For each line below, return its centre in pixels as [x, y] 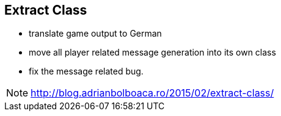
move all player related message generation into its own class [152, 53]
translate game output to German [95, 34]
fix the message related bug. [86, 71]
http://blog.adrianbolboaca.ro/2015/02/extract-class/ [152, 93]
